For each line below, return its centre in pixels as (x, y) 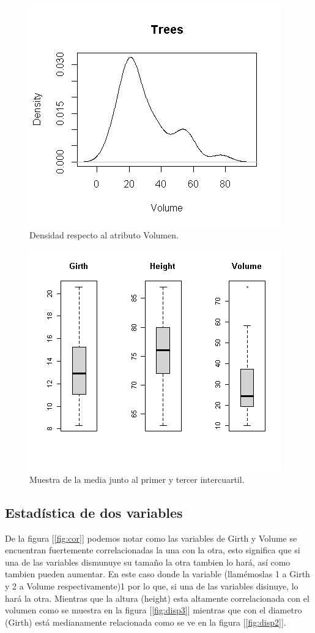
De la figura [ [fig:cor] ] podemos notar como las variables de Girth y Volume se (151, 538)
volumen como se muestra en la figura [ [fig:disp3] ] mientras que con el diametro (154, 610)
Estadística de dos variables (94, 512)
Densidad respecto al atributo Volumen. (104, 234)
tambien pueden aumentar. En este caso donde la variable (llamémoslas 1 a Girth (157, 574)
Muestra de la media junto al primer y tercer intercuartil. (137, 479)
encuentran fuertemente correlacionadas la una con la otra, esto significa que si (153, 550)
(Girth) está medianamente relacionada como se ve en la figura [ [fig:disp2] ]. (146, 622)
